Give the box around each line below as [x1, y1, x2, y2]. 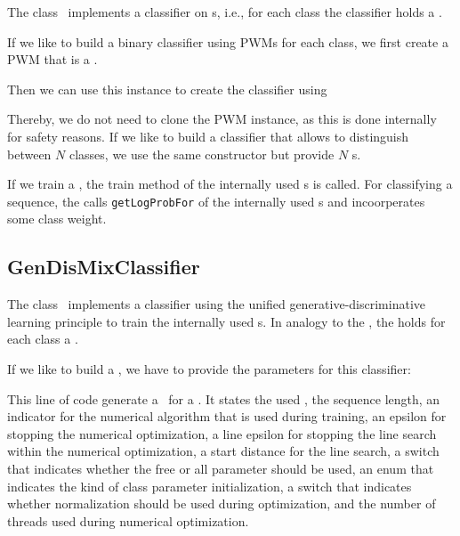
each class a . [7, 329, 78, 348]
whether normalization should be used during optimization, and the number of [7, 494, 436, 513]
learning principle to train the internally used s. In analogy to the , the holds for [7, 312, 446, 330]
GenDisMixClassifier [7, 253, 200, 280]
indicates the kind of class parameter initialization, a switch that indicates [7, 476, 412, 495]
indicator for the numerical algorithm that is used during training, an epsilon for [7, 407, 447, 426]
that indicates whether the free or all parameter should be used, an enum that [7, 459, 434, 477]
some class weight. [7, 209, 107, 228]
